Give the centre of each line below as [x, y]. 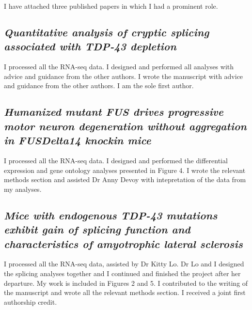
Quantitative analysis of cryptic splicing [107, 32]
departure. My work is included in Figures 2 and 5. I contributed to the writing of [126, 283]
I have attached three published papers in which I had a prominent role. [111, 6]
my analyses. [23, 189]
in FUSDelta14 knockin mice [78, 140]
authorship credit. [31, 302]
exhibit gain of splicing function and [97, 229]
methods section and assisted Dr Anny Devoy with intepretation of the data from [125, 179]
